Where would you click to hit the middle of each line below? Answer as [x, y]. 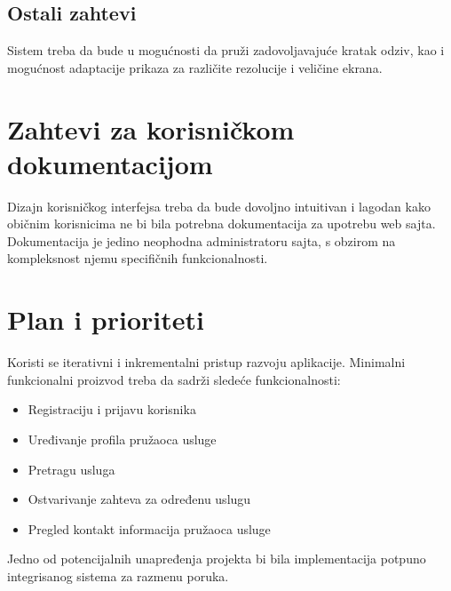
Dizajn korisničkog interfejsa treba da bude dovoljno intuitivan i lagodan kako [219, 206]
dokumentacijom [110, 163]
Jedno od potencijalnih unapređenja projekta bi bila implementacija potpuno [217, 559]
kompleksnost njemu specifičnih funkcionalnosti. [138, 258]
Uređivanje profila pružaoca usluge [122, 439]
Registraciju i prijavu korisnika [112, 409]
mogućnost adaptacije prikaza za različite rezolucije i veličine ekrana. [195, 67]
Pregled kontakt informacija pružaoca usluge [149, 528]
